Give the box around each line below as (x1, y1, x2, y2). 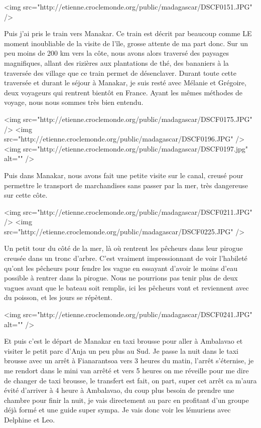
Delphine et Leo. (4, 414, 55, 424)
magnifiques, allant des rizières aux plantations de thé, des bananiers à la (4, 57, 229, 68)
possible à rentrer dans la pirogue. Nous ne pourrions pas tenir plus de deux (4, 272, 238, 283)
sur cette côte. (4, 190, 48, 200)
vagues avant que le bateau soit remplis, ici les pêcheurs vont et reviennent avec (4, 282, 249, 293)
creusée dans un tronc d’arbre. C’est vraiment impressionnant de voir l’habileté (4, 253, 247, 263)
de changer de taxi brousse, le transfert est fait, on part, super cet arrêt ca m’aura (4, 375, 257, 385)
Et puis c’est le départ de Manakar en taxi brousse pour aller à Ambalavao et (4, 336, 243, 346)
